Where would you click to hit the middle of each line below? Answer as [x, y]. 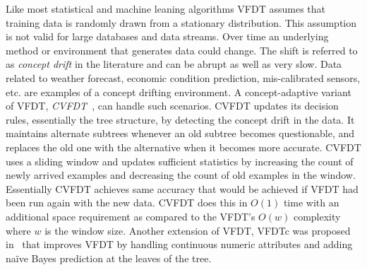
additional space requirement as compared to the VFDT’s [131, 216]
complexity [317, 216]
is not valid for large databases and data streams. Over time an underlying [167, 36]
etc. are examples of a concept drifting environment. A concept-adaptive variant [179, 92]
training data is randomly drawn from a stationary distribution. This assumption [181, 22]
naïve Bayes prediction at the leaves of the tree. [109, 258]
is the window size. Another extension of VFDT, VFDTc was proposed [198, 230]
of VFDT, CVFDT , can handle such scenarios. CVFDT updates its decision [172, 106]
